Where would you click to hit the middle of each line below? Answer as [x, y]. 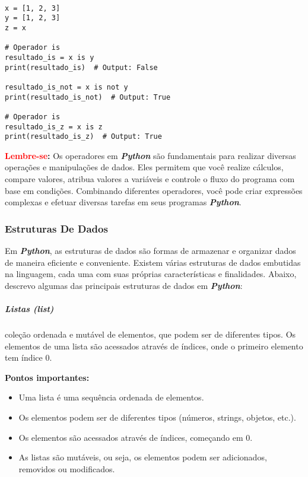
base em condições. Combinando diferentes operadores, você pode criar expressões [154, 190]
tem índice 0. [28, 357]
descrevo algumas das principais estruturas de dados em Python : [124, 285]
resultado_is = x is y [50, 57]
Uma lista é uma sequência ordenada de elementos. [111, 397]
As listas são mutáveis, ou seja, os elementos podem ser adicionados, [143, 457]
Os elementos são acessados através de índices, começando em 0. [136, 437]
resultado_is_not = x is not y [66, 87]
